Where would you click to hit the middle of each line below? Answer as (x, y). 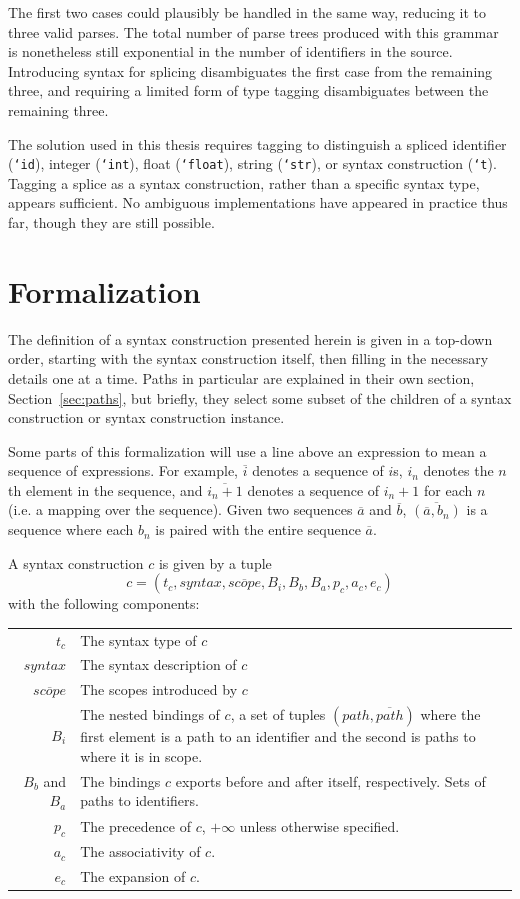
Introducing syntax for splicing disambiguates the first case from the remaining (250, 70)
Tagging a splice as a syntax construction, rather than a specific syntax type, (244, 182)
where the (450, 714)
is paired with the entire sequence (258, 529)
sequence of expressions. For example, (123, 470)
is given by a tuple (215, 562)
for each (448, 489)
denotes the (458, 470)
